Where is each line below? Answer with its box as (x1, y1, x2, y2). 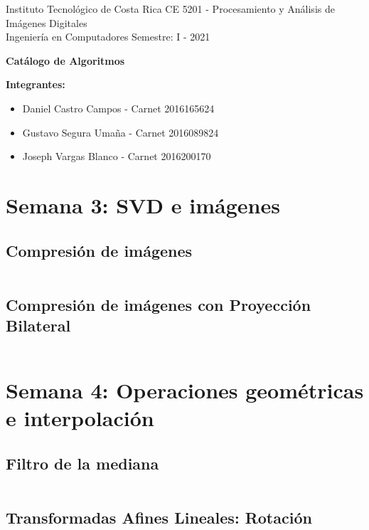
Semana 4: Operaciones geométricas (6, 376, 364, 405)
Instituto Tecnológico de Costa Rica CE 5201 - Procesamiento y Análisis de (6, 1, 335, 16)
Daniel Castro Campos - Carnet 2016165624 (22, 100, 215, 115)
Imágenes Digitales (6, 15, 87, 30)
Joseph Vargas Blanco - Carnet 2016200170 (22, 149, 211, 164)
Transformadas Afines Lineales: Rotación (6, 507, 312, 529)
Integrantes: (6, 77, 65, 92)
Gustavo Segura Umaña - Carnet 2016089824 (22, 124, 219, 139)
